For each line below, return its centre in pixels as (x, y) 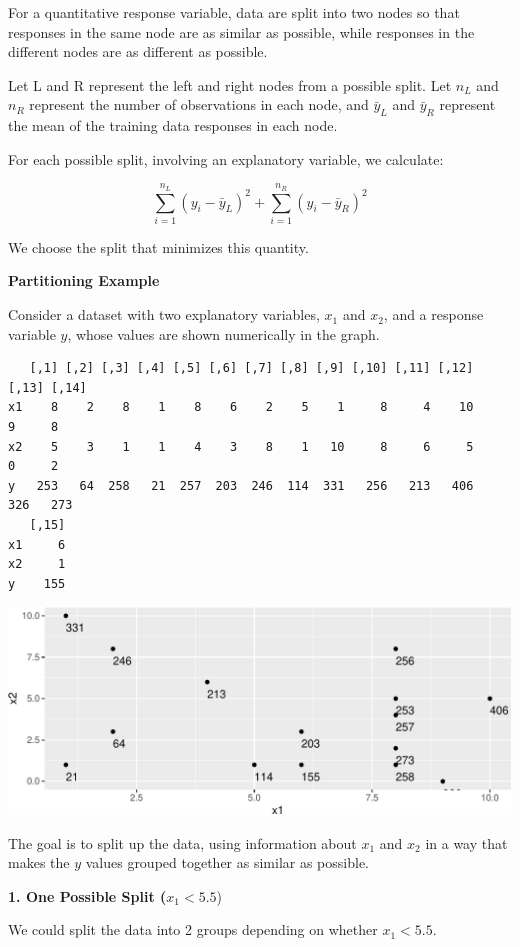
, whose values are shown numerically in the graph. (223, 333)
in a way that (466, 842)
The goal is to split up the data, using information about (182, 842)
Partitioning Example (84, 280)
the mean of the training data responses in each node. (173, 125)
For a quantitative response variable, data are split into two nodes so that (234, 12)
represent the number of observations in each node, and (199, 104)
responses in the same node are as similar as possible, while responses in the (241, 31)
